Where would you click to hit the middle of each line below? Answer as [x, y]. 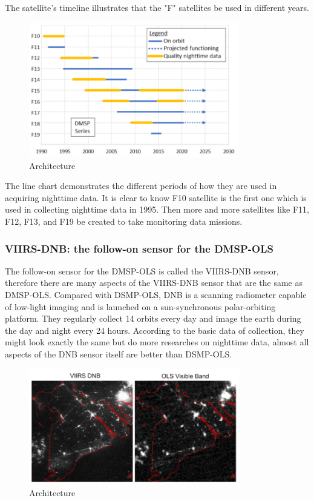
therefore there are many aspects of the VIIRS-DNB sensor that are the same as [154, 283]
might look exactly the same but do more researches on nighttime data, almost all [157, 342]
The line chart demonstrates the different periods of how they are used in [141, 186]
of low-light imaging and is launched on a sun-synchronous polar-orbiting [140, 306]
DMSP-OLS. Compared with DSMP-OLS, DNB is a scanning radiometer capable [156, 294]
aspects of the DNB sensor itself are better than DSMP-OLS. [119, 353]
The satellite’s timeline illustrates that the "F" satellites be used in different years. [157, 7]
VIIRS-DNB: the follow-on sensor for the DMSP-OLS [139, 248]
